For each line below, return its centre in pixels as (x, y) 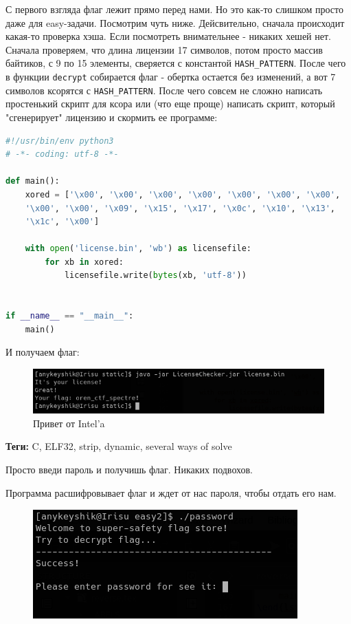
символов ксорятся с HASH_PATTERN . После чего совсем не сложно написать (164, 90)
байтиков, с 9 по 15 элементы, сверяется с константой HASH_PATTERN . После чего (176, 63)
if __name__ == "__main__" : (70, 316)
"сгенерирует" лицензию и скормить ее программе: (112, 117)
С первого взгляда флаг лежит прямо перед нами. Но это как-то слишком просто (174, 9)
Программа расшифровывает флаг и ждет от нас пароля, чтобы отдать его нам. (171, 492)
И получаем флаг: (43, 352)
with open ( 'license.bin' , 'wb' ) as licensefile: (138, 249)
